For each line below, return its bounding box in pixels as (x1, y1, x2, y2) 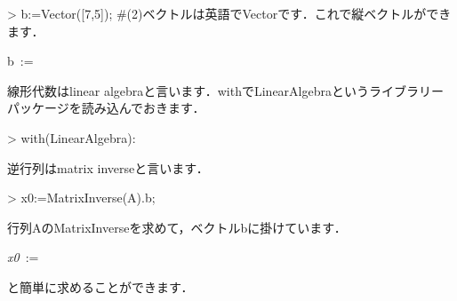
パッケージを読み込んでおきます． (7, 99, 205, 117)
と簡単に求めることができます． (7, 277, 194, 296)
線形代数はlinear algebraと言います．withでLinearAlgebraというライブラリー (7, 81, 444, 99)
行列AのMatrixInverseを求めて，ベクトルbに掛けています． (7, 218, 347, 236)
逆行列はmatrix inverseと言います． (7, 158, 209, 177)
